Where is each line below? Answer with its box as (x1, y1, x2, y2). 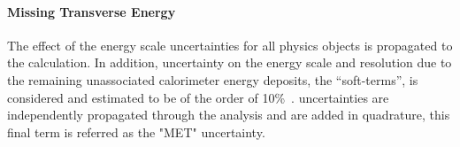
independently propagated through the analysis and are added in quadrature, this (7, 105, 450, 124)
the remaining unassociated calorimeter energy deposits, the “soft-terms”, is (7, 70, 418, 89)
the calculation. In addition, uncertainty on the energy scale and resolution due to (7, 53, 452, 72)
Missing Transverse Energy (7, 2, 176, 20)
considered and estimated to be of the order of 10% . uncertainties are (7, 88, 389, 106)
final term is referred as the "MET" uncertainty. (7, 122, 265, 141)
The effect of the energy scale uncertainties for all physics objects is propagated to (7, 35, 453, 54)
